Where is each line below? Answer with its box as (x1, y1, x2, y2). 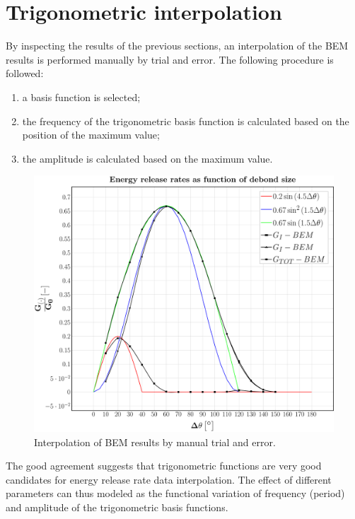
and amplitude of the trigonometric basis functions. (6, 499, 228, 514)
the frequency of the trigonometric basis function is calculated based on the (22, 113, 349, 128)
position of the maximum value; (22, 127, 160, 142)
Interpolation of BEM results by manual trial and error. (34, 434, 276, 449)
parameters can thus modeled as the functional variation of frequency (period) (6, 486, 345, 501)
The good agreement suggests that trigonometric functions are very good (6, 458, 322, 473)
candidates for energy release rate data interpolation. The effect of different (6, 472, 332, 486)
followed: (6, 66, 44, 81)
